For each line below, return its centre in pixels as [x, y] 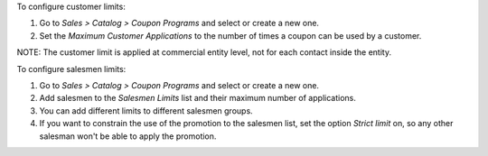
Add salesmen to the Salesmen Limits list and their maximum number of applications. [197, 98]
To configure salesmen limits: [71, 69]
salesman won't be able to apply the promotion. [128, 136]
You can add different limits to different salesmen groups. [146, 110]
